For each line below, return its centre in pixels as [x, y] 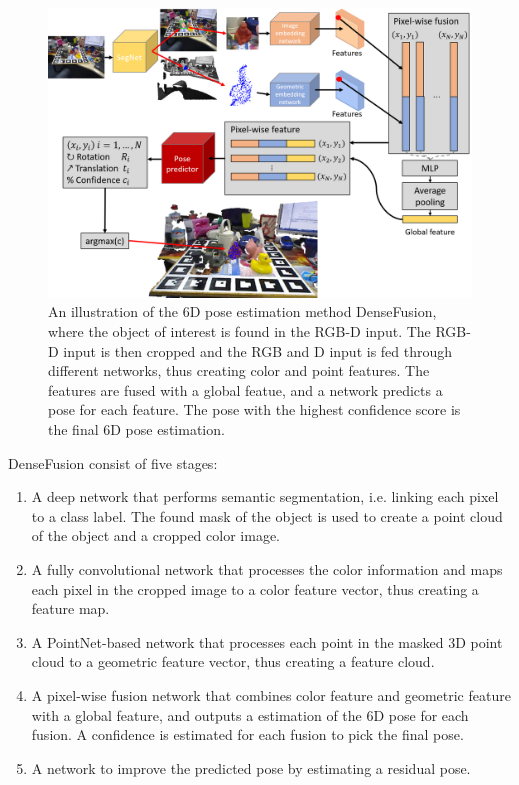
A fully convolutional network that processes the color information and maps [267, 568]
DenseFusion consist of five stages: [113, 462]
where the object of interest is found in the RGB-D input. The [239, 331]
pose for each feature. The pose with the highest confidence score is [254, 409]
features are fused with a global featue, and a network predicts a [245, 389]
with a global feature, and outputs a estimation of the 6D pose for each [250, 714]
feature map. [70, 608]
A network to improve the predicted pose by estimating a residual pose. [251, 767]
